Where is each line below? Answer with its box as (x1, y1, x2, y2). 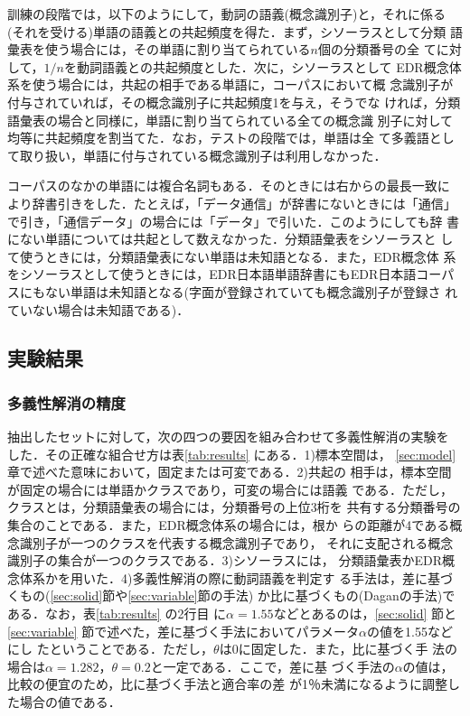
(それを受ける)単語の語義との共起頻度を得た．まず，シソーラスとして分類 (7, 22, 446, 41)
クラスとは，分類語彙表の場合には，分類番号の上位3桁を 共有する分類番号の (7, 497, 461, 516)
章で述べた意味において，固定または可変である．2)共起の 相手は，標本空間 (7, 462, 452, 481)
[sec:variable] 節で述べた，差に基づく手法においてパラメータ (7, 621, 360, 640)
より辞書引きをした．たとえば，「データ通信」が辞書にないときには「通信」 (7, 193, 456, 212)
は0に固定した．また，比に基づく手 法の (219, 639, 458, 658)
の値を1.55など (367, 621, 453, 640)
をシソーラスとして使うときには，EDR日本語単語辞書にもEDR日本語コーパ (7, 265, 455, 284)
